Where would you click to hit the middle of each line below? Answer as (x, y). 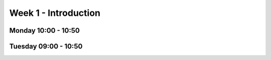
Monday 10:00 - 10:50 (44, 30)
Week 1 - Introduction (55, 13)
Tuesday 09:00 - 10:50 (46, 46)
